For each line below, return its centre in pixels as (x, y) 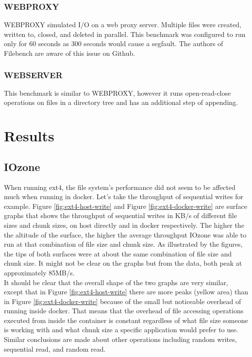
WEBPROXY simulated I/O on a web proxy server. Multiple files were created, (123, 25)
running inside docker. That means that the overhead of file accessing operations (124, 311)
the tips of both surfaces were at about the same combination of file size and (118, 253)
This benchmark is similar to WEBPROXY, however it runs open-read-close (118, 93)
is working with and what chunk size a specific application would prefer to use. (121, 330)
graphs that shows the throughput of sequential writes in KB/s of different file (120, 215)
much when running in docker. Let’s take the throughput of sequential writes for (124, 196)
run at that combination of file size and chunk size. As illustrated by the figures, (123, 244)
